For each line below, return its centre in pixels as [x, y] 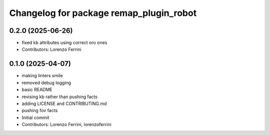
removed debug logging [46, 83]
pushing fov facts [40, 111]
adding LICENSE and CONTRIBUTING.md [64, 103]
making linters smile [42, 76]
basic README [37, 90]
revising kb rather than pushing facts [59, 97]
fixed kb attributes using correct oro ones [64, 43]
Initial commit [35, 118]
